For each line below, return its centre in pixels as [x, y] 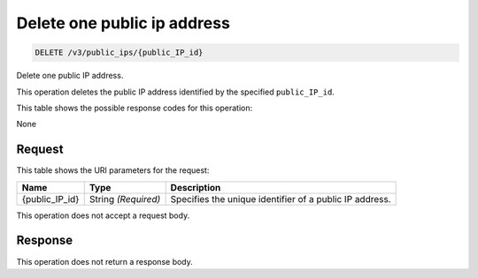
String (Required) [125, 199]
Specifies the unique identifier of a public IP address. [281, 199]
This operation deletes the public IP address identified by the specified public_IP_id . [176, 92]
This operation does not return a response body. [105, 261]
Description [196, 187]
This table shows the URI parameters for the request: [113, 170]
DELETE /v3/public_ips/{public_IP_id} [119, 53]
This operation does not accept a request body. [103, 215]
